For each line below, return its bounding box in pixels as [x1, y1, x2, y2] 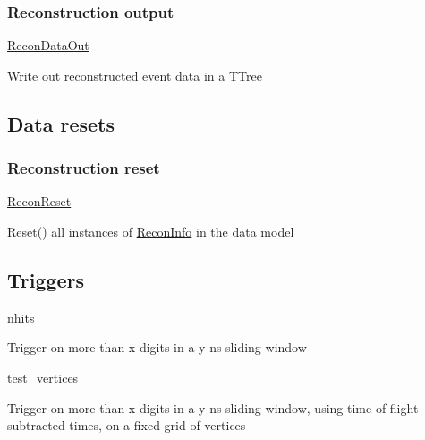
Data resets [7, 109, 115, 137]
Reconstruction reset [7, 157, 160, 179]
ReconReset [7, 192, 72, 211]
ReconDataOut [7, 36, 89, 55]
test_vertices [7, 367, 79, 386]
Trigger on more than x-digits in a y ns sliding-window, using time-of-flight [7, 398, 419, 417]
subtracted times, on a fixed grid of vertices [7, 416, 246, 435]
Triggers [7, 265, 85, 293]
